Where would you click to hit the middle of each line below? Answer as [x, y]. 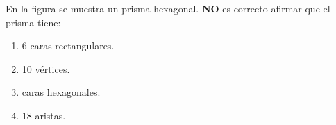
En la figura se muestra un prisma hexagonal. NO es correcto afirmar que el [168, 8]
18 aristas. [44, 115]
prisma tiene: [33, 22]
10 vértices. [46, 68]
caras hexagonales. [61, 92]
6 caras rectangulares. [68, 45]
